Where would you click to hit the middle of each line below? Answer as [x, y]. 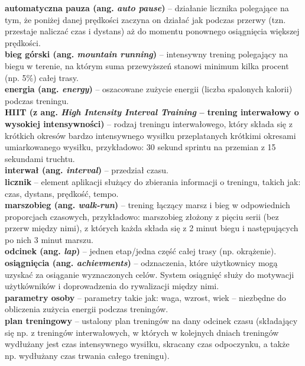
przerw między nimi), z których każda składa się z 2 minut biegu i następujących [152, 228]
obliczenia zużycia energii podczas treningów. [87, 309]
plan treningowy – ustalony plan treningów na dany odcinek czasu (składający [151, 321]
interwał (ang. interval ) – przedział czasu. [87, 170]
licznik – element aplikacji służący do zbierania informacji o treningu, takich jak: [153, 181]
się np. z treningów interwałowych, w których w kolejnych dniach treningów [142, 332]
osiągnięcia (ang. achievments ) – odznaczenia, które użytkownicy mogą [141, 263]
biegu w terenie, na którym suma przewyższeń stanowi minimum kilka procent [147, 65]
